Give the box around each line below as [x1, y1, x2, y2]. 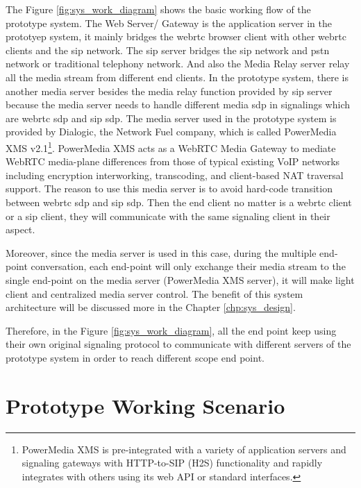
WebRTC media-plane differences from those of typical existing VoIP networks [6, 154, 340, 169]
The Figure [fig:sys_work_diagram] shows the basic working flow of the [6, 2, 311, 16]
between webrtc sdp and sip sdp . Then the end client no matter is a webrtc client [6, 194, 352, 209]
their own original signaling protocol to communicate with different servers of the [6, 337, 351, 351]
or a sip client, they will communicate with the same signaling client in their [6, 208, 330, 223]
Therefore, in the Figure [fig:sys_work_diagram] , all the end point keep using [6, 323, 337, 337]
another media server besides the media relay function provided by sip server [6, 83, 333, 98]
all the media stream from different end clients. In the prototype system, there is [6, 69, 349, 84]
